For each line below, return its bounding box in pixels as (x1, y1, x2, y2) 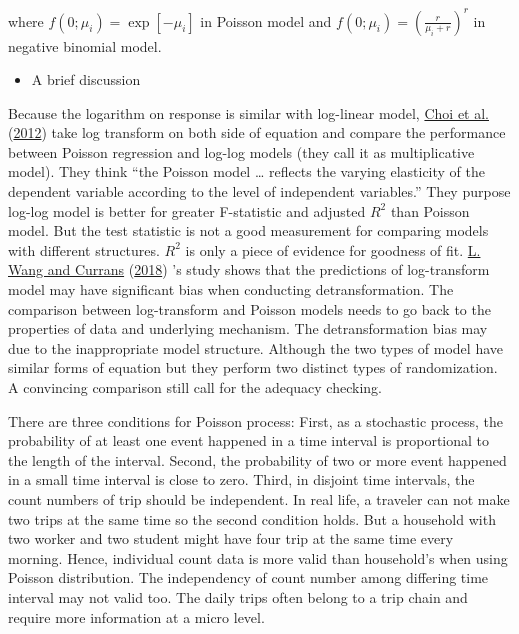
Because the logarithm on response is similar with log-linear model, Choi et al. (8, 102, 489, 123)
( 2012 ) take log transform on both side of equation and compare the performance (8, 122, 506, 143)
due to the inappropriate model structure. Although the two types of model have (8, 337, 503, 358)
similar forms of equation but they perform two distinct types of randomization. (8, 357, 498, 378)
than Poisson (390, 200, 470, 221)
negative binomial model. (8, 35, 162, 56)
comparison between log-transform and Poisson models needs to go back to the (8, 298, 491, 319)
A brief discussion (31, 69, 141, 90)
